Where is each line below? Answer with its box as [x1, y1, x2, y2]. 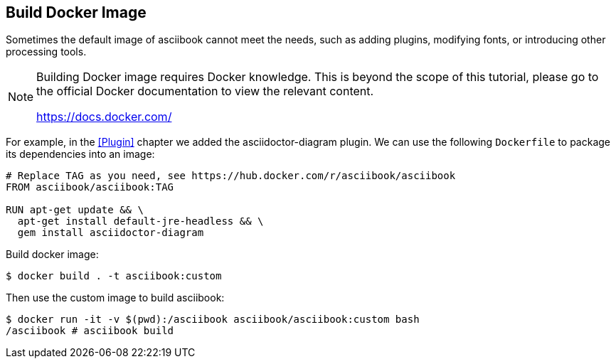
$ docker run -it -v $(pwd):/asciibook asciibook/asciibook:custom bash [6, 314, 420, 326]
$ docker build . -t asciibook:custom [6, 270, 222, 282]
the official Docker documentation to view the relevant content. [36, 84, 374, 99]
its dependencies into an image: [6, 148, 155, 161]
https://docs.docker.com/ [36, 109, 172, 124]
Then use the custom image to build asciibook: [6, 291, 225, 304]
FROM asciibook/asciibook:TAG [6, 181, 174, 193]
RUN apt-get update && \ [6, 204, 144, 216]
